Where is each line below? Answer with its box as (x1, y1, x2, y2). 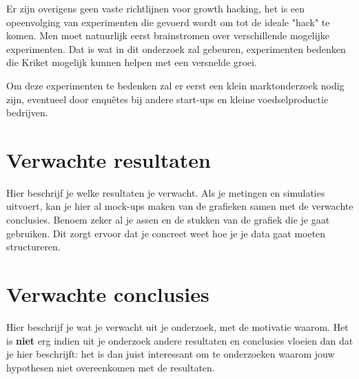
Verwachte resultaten (6, 145, 211, 173)
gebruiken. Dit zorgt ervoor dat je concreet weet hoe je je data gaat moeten (6, 226, 326, 240)
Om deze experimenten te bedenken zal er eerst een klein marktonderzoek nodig (6, 78, 345, 92)
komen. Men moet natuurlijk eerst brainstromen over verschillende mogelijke (6, 28, 330, 43)
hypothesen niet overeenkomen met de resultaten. (6, 360, 215, 374)
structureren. (6, 239, 61, 254)
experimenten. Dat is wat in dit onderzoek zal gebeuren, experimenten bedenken (6, 41, 346, 56)
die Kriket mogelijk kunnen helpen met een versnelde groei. (6, 55, 257, 69)
